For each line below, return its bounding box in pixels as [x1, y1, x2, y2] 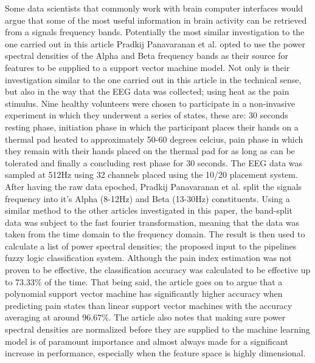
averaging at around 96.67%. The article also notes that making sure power [5, 311, 286, 324]
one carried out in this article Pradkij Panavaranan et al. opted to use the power [5, 37, 305, 50]
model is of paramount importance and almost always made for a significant [5, 334, 288, 347]
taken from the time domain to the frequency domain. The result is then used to [5, 228, 305, 240]
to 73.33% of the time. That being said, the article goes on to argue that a [5, 275, 283, 288]
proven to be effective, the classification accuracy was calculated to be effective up [5, 263, 311, 276]
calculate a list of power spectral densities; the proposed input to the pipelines [5, 239, 297, 252]
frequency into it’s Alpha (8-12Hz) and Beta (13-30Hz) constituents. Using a [5, 192, 290, 205]
